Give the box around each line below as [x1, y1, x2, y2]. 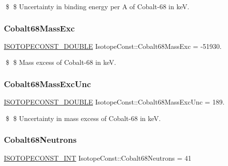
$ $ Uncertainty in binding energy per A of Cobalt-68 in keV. [5, 1, 189, 11]
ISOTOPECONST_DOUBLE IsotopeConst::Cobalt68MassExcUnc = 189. [4, 97, 225, 107]
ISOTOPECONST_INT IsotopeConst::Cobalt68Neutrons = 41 [4, 152, 192, 163]
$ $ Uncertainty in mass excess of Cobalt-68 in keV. [5, 113, 161, 123]
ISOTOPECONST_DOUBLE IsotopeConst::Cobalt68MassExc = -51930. [4, 41, 222, 51]
